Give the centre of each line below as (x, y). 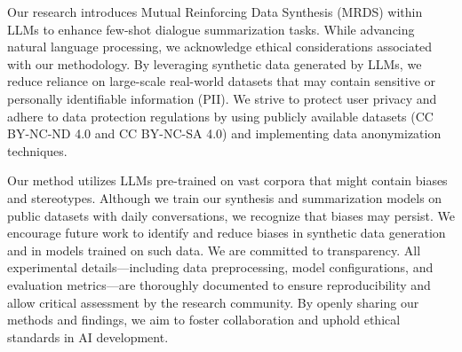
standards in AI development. (88, 336)
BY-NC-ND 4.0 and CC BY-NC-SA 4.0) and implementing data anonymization (224, 133)
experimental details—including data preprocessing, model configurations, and (220, 267)
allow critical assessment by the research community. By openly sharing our (213, 302)
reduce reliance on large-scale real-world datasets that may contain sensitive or (222, 81)
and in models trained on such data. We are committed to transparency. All (214, 250)
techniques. (37, 150)
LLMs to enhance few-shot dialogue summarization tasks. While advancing (211, 29)
